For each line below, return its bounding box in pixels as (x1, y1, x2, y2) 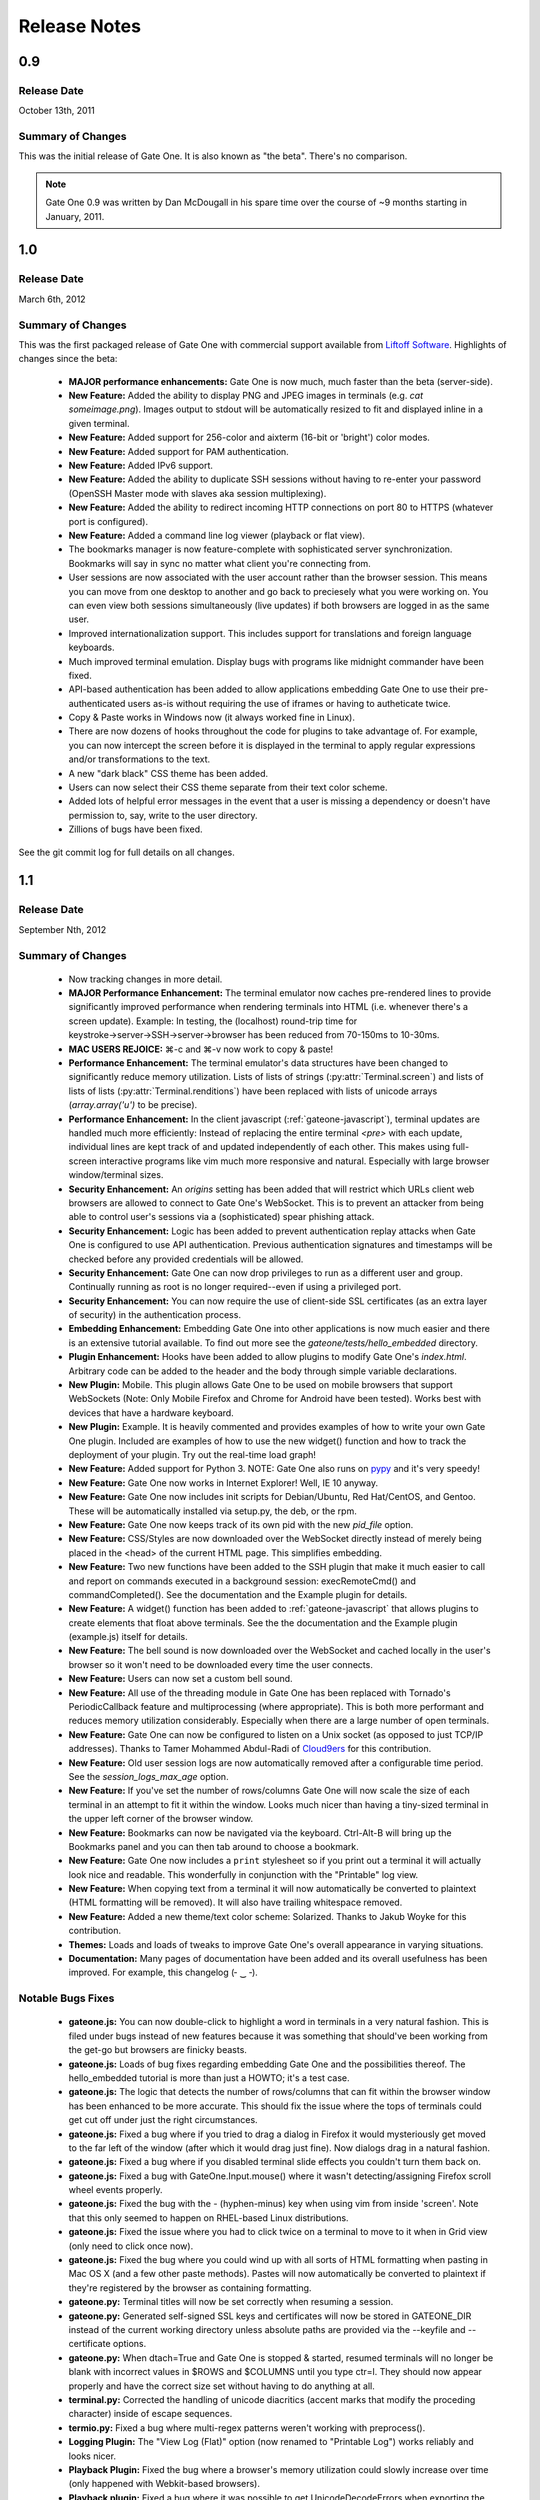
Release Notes (18, 15, 142, 37)
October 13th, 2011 (18, 105, 95, 117)
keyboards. (68, 641, 115, 654)
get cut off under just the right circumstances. (68, 2114, 259, 2126)
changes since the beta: (18, 353, 118, 365)
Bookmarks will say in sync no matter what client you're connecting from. (68, 557, 372, 569)
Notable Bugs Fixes (18, 1991, 115, 2005)
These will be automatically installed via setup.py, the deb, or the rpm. (68, 1505, 357, 1517)
